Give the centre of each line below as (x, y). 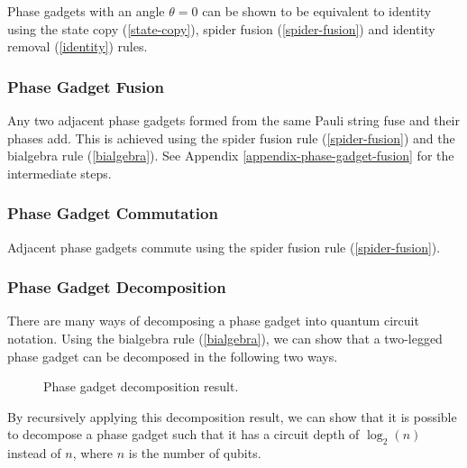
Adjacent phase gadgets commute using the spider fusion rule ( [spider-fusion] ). (224, 247)
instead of (34, 453)
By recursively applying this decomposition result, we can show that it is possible (232, 416)
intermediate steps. (60, 173)
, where (93, 453)
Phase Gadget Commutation (113, 213)
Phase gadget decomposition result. (141, 386)
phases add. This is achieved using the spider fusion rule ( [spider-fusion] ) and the (231, 138)
